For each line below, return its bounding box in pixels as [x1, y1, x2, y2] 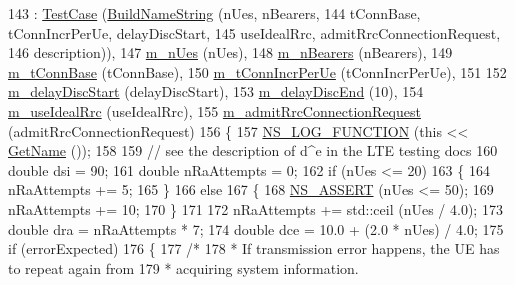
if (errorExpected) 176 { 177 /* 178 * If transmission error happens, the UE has [8, 238, 500, 259]
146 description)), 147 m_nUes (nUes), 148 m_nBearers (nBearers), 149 [8, 42, 453, 63]
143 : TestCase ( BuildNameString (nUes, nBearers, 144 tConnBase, [8, 3, 421, 23]
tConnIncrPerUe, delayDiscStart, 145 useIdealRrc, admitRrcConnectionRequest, [8, 22, 501, 43]
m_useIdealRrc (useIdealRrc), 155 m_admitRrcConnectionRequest [8, 100, 421, 121]
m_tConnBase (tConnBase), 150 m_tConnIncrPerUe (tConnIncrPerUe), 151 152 [8, 61, 507, 82]
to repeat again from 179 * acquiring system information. [8, 257, 359, 278]
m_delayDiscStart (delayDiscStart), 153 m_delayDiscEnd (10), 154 [8, 81, 424, 102]
